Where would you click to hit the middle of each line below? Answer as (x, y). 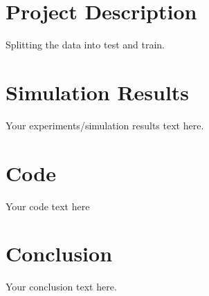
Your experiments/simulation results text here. (105, 125)
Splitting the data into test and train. (85, 45)
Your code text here (48, 206)
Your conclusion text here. (61, 287)
